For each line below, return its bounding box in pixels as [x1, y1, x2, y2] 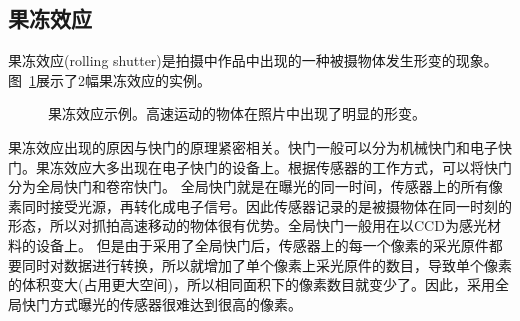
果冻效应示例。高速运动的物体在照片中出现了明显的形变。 [48, 103, 426, 124]
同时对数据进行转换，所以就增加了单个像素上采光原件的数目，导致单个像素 [21, 254, 512, 275]
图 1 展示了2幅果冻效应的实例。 [8, 69, 211, 90]
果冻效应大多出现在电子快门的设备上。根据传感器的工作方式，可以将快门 [35, 156, 512, 177]
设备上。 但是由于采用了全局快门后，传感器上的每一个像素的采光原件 [35, 234, 489, 255]
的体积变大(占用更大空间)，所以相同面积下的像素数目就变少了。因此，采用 [8, 274, 495, 295]
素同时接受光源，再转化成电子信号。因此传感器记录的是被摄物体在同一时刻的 [8, 195, 512, 216]
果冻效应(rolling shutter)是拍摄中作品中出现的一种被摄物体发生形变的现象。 [8, 50, 498, 71]
